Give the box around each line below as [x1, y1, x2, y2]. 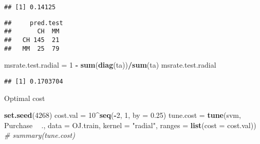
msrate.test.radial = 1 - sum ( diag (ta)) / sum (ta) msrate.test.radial [4, 59, 216, 70]
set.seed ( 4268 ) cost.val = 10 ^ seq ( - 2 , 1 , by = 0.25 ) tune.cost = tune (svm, [4, 110, 241, 120]
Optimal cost [4, 92, 45, 103]
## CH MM [4, 28, 60, 35]
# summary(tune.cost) [4, 130, 75, 140]
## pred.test [4, 19, 63, 27]
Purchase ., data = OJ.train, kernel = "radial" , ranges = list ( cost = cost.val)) [4, 119, 256, 130]
